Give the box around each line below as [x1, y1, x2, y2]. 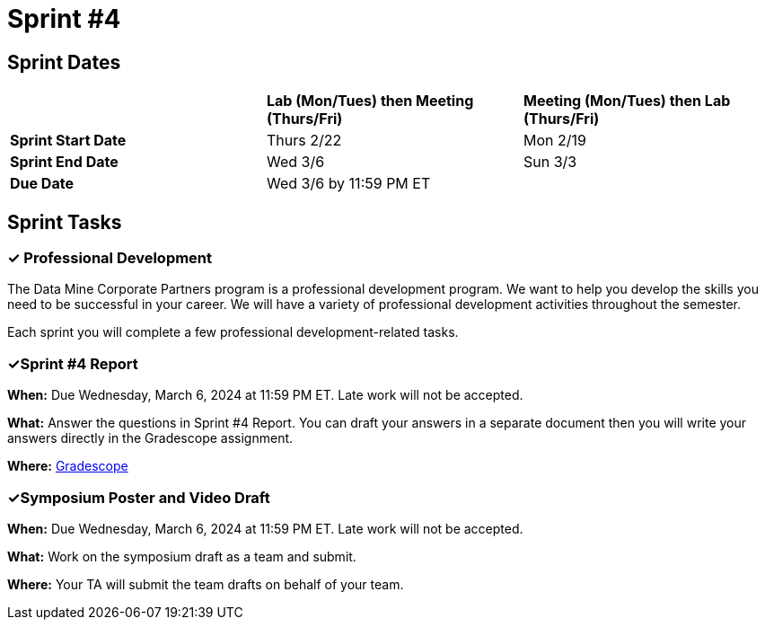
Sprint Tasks [7, 210, 122, 234]
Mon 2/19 [523, 131, 586, 150]
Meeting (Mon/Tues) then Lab [523, 92, 731, 110]
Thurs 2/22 [266, 131, 342, 150]
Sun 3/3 [523, 153, 577, 172]
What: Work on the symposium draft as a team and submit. [7, 548, 356, 564]
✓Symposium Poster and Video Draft [7, 488, 270, 507]
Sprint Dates [7, 50, 121, 74]
